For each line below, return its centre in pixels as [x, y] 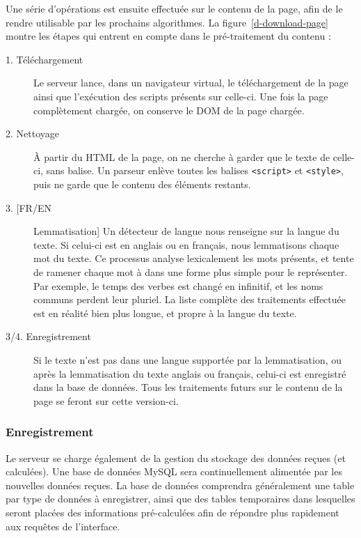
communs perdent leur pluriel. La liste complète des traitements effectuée [190, 299]
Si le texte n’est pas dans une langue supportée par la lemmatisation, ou [188, 359]
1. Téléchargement [45, 59]
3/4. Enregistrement [48, 336]
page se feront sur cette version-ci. [106, 400]
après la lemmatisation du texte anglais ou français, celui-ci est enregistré [190, 373]
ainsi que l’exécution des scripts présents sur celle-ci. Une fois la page [181, 96]
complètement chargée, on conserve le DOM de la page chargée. [169, 110]
